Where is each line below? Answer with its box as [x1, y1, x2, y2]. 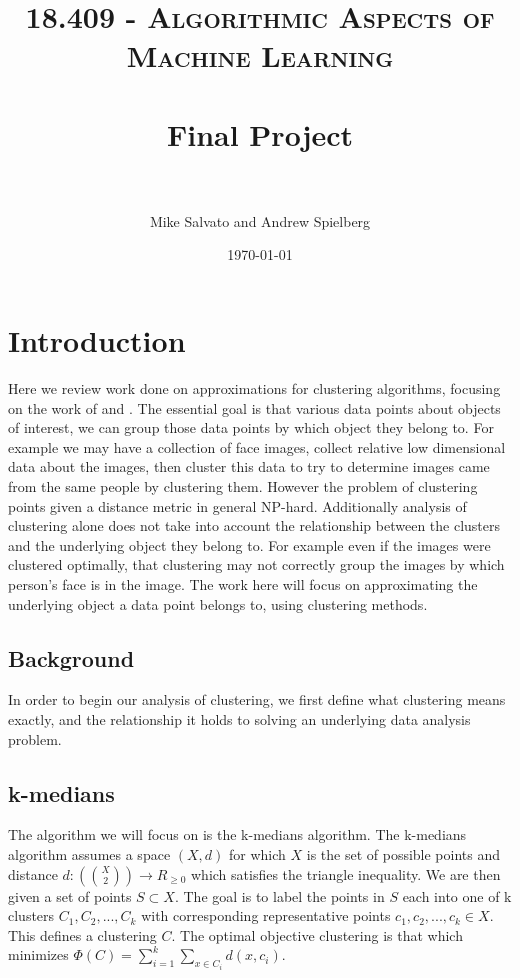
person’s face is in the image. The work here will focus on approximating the [8, 573, 478, 594]
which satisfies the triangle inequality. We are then [190, 863, 501, 884]
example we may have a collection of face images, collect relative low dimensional [8, 436, 506, 457]
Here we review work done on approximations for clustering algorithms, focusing [8, 378, 501, 398]
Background [8, 642, 135, 673]
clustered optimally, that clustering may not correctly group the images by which [8, 554, 505, 575]
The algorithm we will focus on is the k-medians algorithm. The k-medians [8, 824, 467, 845]
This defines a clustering [8, 924, 157, 945]
